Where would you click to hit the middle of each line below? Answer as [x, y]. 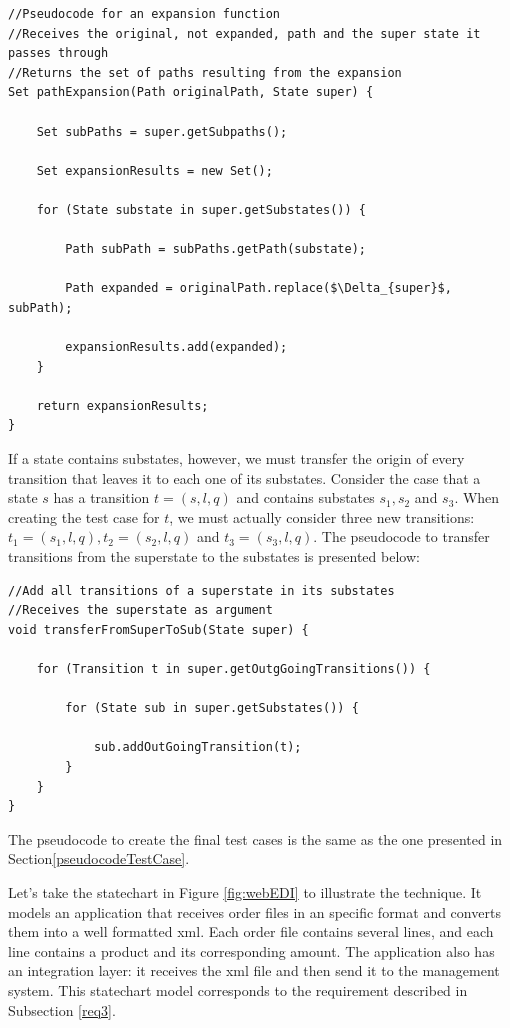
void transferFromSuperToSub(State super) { [158, 629]
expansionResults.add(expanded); [176, 347]
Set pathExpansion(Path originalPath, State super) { [191, 92]
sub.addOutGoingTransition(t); [197, 747]
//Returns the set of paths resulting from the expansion [205, 72]
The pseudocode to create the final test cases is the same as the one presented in [255, 838]
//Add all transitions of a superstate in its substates [201, 590]
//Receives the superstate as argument [140, 610]
